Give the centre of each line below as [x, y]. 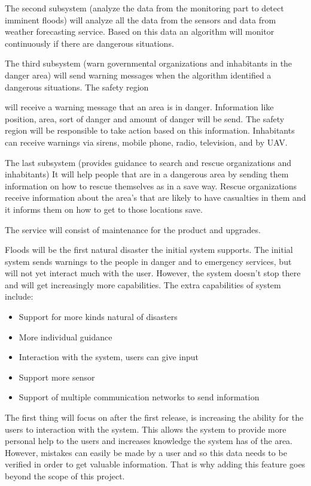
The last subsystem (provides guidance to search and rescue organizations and [148, 162]
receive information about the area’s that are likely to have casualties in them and [155, 197]
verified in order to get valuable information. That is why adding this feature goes [155, 464]
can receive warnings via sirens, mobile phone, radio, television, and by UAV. [146, 142]
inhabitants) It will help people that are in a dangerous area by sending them [147, 174]
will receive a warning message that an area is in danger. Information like [139, 107]
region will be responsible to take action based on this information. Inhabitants [150, 130]
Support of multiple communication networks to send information [139, 397]
